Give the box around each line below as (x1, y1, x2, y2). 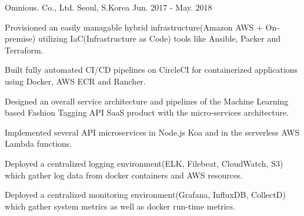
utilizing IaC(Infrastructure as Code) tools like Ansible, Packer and (38, 32, 280, 45)
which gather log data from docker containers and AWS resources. (5, 168, 243, 181)
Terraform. (5, 43, 44, 56)
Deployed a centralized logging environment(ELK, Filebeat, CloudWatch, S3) (5, 157, 283, 169)
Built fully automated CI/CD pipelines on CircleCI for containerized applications (5, 63, 298, 76)
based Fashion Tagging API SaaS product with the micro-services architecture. (5, 106, 289, 119)
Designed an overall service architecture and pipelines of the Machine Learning (5, 95, 289, 107)
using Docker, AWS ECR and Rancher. (5, 75, 146, 87)
